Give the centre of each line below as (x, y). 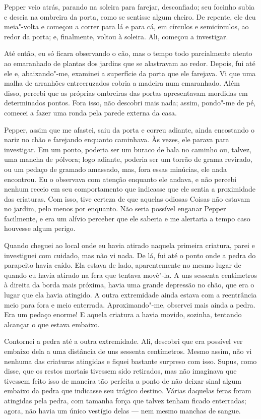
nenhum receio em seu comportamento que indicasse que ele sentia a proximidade (130, 189)
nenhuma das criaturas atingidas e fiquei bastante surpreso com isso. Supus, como (130, 361)
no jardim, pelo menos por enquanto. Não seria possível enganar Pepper (115, 208)
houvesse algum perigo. (40, 228)
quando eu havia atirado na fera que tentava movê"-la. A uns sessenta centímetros (130, 275)
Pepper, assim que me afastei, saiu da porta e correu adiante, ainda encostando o (129, 129)
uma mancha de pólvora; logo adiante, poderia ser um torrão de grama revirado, (128, 159)
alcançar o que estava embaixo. (52, 324)
